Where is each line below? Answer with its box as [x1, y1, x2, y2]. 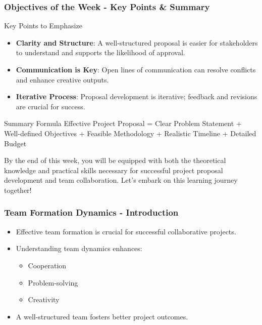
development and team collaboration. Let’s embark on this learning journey [4, 175, 238, 185]
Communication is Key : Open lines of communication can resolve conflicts [16, 64, 256, 74]
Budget [4, 138, 27, 148]
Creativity [28, 294, 60, 305]
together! [4, 184, 32, 195]
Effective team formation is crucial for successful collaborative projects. [16, 226, 236, 236]
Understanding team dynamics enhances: [16, 243, 142, 254]
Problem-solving [28, 277, 78, 288]
